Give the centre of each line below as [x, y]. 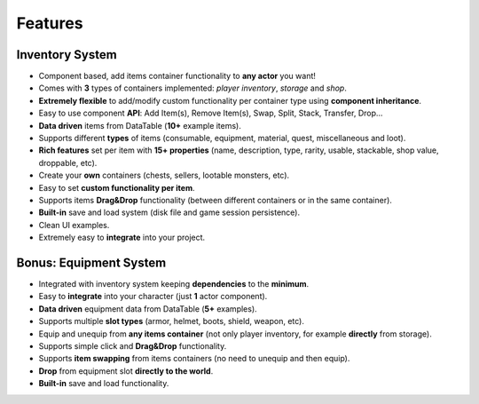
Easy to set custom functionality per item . [117, 187]
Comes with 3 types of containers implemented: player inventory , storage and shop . [193, 88]
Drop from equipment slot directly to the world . [126, 371]
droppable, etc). [68, 162]
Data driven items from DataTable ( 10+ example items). [140, 125]
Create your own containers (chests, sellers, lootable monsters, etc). [164, 175]
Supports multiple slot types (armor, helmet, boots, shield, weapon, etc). [172, 321]
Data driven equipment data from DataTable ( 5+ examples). [148, 309]
